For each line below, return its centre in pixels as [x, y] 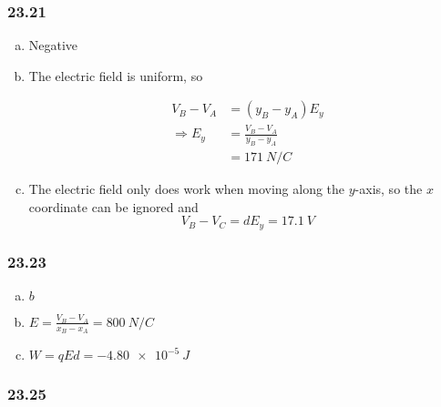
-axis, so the [389, 188]
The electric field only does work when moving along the [187, 188]
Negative [53, 45]
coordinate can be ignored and [113, 206]
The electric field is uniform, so [116, 75]
